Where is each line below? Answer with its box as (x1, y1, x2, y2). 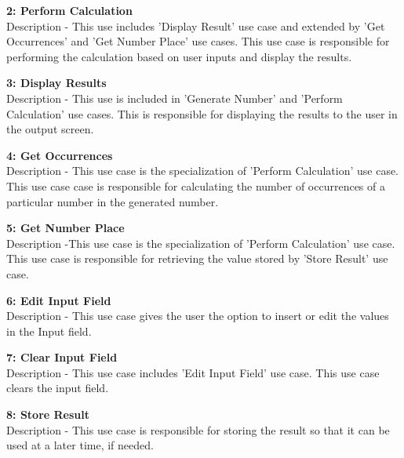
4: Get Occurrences (6, 147, 113, 163)
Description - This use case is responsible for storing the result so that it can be (6, 421, 390, 438)
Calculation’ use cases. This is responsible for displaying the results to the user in (6, 105, 398, 122)
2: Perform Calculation (6, 2, 133, 18)
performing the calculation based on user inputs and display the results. (6, 48, 352, 64)
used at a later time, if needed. (6, 437, 154, 453)
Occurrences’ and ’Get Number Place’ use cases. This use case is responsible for (6, 33, 390, 49)
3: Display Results (6, 75, 107, 91)
